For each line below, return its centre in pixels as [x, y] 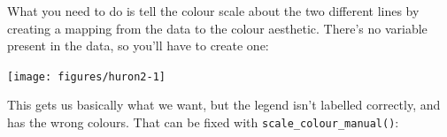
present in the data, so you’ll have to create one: [138, 46]
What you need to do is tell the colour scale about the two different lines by [213, 11]
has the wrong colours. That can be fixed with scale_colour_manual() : [203, 122]
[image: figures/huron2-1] [86, 76]
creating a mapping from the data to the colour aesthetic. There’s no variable [217, 28]
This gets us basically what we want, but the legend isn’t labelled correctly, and [224, 105]
